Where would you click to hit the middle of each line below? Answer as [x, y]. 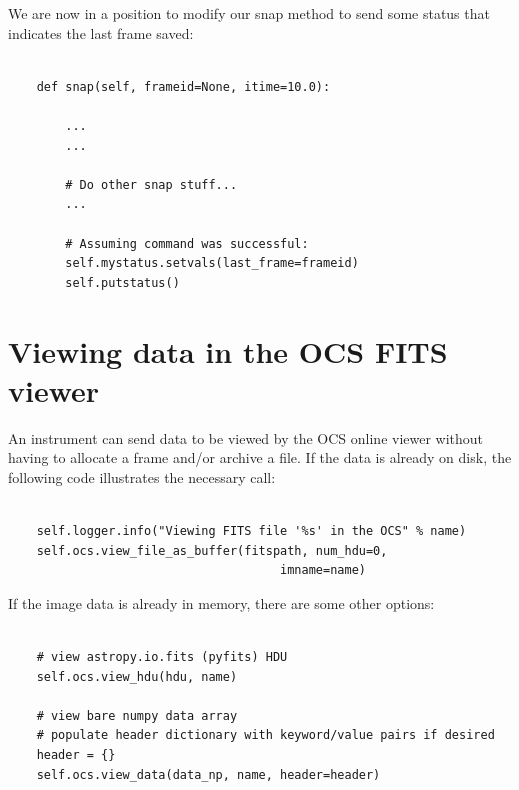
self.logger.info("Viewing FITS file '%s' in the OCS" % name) [251, 531]
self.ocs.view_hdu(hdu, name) [137, 676]
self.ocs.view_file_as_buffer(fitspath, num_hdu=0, [212, 550]
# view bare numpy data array [137, 715]
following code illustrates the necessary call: [142, 476]
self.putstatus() [122, 282]
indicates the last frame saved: [101, 32]
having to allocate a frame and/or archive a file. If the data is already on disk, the [260, 457]
